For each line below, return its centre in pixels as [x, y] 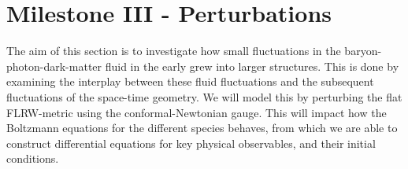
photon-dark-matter [54, 66]
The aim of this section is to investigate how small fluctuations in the [174, 51]
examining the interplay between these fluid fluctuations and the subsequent [190, 81]
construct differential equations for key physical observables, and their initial [191, 143]
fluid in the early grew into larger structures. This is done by [252, 66]
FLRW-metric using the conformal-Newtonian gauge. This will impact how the [197, 112]
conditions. [33, 158]
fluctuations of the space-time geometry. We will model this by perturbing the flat [204, 96]
